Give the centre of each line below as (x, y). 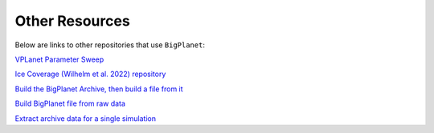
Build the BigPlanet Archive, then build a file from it (99, 89)
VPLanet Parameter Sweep (59, 59)
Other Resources (72, 21)
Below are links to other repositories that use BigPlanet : (110, 45)
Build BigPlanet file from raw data (70, 103)
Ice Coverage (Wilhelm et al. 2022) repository (90, 74)
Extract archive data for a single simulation (86, 118)
